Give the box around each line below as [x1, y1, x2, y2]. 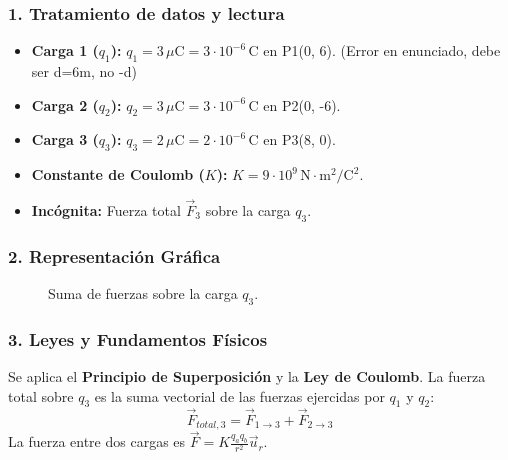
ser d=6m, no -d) [31, 61, 137, 82]
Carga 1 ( [31, 40, 99, 61]
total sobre [8, 385, 74, 406]
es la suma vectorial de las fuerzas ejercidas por [94, 385, 385, 406]
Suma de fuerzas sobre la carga [48, 283, 238, 304]
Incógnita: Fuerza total [31, 200, 181, 221]
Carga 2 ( [31, 94, 99, 115]
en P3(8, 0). [263, 129, 336, 150]
